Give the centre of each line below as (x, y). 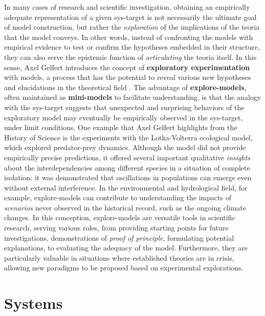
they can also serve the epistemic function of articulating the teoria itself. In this (130, 57)
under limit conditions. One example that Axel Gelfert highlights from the (121, 127)
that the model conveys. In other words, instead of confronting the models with (129, 37)
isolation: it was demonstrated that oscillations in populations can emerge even (128, 177)
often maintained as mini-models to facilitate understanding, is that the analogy (133, 97)
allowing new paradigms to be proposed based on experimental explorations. (124, 268)
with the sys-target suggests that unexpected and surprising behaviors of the (124, 107)
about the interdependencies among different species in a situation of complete (127, 167)
